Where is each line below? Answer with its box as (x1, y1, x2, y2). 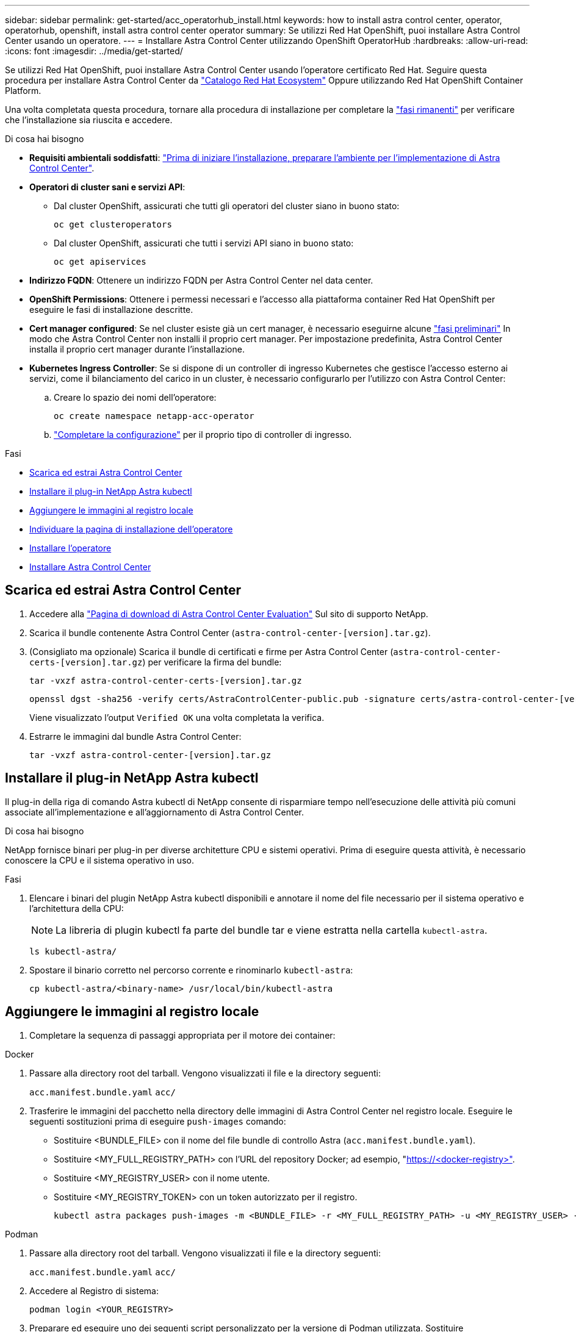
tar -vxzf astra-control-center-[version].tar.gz (29, 750, 272, 760)
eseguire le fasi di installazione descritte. (29, 304, 193, 315)
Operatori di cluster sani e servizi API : (29, 182, 185, 192)
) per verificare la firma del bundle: (142, 656, 282, 667)
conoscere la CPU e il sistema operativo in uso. (5, 854, 194, 865)
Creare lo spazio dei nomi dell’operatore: (54, 392, 217, 403)
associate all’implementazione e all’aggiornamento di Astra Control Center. (5, 806, 304, 817)
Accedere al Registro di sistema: (29, 1285, 159, 1296)
